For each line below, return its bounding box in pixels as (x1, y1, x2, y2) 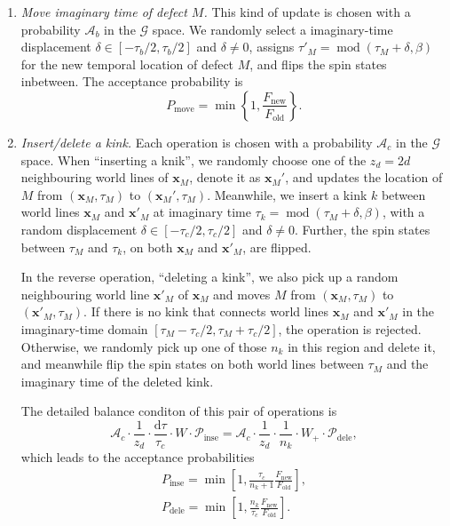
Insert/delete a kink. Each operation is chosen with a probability (20, 132, 373, 151)
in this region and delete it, (288, 337, 436, 355)
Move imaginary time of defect (20, 3, 187, 20)
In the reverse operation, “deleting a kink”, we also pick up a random (20, 267, 399, 286)
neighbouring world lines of (20, 168, 169, 187)
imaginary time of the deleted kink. (20, 371, 214, 390)
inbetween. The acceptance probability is (20, 72, 243, 91)
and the (386, 355, 429, 373)
